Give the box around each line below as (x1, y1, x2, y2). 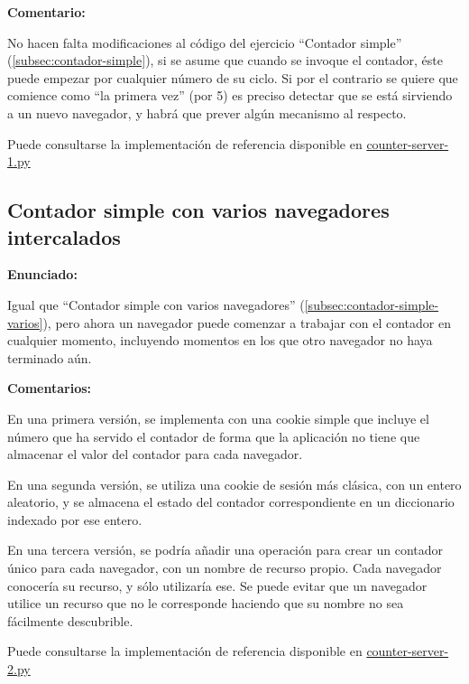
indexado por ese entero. (7, 510, 143, 529)
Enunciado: (7, 265, 78, 284)
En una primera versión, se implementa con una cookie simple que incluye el (7, 408, 429, 427)
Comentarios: (7, 379, 92, 398)
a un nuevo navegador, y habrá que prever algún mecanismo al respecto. (7, 103, 407, 122)
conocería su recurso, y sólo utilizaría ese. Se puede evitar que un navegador (7, 576, 428, 595)
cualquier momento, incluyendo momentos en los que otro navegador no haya (7, 331, 433, 350)
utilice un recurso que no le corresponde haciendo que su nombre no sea (7, 594, 404, 613)
